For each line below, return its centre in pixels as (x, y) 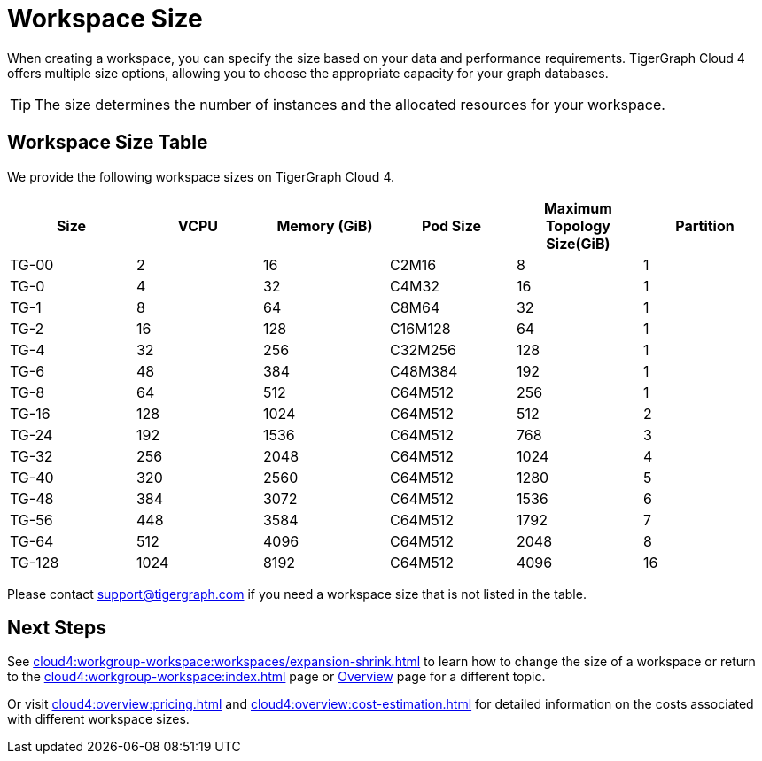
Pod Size (451, 225)
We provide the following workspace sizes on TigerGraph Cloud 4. (201, 176)
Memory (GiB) (325, 225)
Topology (578, 225)
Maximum (578, 208)
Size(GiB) (578, 243)
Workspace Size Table (108, 143)
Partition (705, 225)
